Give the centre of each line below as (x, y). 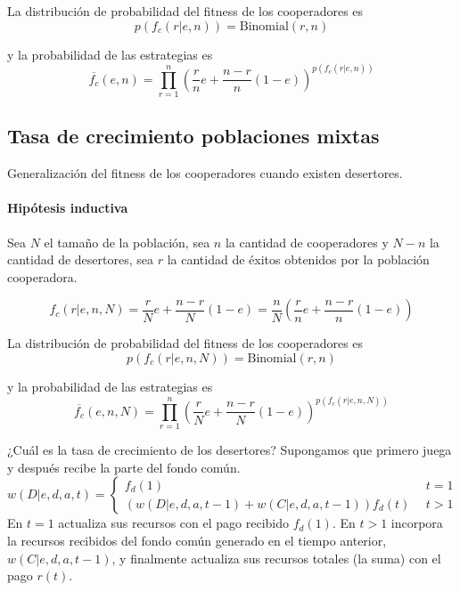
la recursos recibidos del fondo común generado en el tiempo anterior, (197, 541)
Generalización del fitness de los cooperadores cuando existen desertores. (205, 173)
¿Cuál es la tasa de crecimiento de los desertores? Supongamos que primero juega (230, 450)
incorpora (417, 523)
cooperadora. (42, 276)
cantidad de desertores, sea (81, 259)
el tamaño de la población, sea (127, 242)
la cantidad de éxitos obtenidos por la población (298, 259)
